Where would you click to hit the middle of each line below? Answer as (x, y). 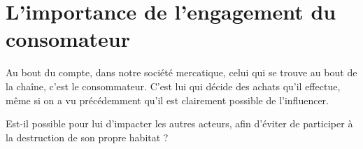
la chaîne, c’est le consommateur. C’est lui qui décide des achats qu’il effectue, (173, 86)
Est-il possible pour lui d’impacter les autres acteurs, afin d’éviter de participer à (179, 123)
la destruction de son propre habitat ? (87, 137)
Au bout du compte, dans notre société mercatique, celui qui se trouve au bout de (181, 72)
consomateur (68, 39)
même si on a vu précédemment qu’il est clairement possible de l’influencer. (167, 100)
